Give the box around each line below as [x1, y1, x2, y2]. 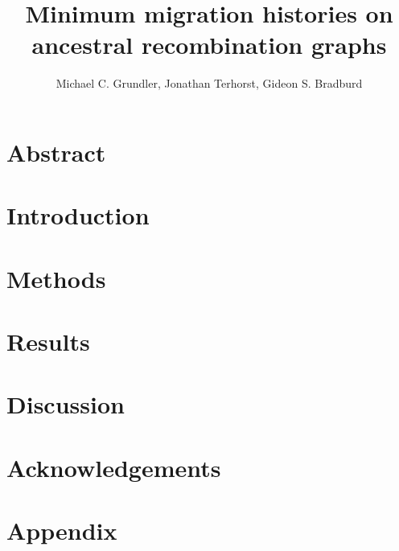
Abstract [6, 135, 106, 168]
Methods [6, 261, 106, 294]
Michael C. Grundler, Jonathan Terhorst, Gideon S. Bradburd [56, 75, 363, 92]
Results [6, 325, 90, 358]
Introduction [6, 199, 150, 232]
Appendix [6, 514, 117, 547]
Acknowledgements [6, 450, 221, 483]
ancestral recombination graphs [31, 28, 387, 61]
